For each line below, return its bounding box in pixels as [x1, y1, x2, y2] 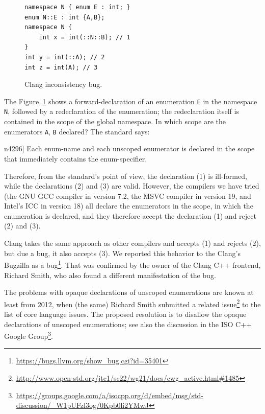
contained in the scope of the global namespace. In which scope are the [4, 116, 226, 127]
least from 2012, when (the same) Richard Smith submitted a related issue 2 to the [4, 297, 261, 309]
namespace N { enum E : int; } [24, 4, 130, 11]
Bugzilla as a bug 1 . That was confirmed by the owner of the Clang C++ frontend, [4, 258, 261, 270]
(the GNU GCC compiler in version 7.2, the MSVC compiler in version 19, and [4, 190, 251, 201]
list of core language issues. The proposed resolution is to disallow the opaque [4, 308, 247, 319]
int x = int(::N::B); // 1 [39, 33, 130, 41]
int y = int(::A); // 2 [24, 53, 105, 61]
